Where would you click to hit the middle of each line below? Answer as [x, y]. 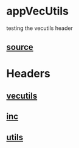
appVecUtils [37, 11]
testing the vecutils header [39, 28]
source [20, 47]
